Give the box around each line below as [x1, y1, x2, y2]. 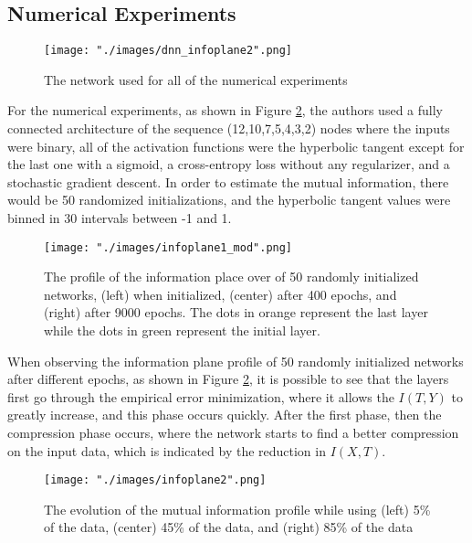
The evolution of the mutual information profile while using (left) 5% [44, 499, 431, 518]
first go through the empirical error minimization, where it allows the [7, 387, 394, 406]
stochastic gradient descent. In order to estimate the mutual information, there [7, 172, 449, 191]
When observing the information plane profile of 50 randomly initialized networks [7, 351, 464, 370]
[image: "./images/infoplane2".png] [44, 474, 267, 487]
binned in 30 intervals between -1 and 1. [7, 208, 232, 228]
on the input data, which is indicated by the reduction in [7, 441, 326, 460]
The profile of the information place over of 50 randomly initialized [44, 267, 419, 286]
